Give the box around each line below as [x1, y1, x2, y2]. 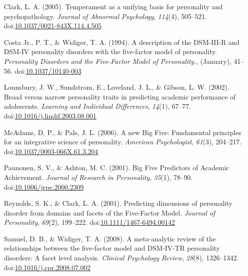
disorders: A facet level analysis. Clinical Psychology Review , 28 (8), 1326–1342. [4, 253, 239, 263]
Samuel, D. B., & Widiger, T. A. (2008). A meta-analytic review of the [4, 233, 216, 243]
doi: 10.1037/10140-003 [15, 65, 81, 76]
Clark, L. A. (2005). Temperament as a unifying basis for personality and [4, 1, 223, 11]
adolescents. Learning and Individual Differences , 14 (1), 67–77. [4, 101, 191, 111]
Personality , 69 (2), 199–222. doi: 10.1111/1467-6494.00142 [4, 217, 175, 227]
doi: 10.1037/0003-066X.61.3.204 [4, 146, 98, 156]
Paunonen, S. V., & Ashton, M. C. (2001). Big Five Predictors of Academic [4, 162, 229, 173]
